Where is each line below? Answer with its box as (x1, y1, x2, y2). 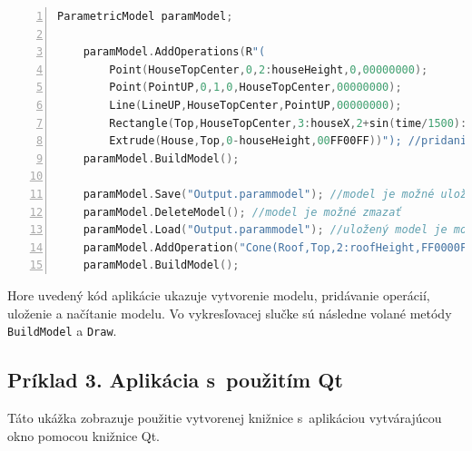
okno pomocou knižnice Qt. (7, 426, 161, 445)
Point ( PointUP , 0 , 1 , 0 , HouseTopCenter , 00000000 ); (109, 81, 402, 94)
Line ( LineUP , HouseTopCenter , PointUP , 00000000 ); (109, 98, 402, 112)
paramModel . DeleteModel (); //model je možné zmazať (83, 205, 402, 219)
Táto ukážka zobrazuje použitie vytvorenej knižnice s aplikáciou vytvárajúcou (7, 407, 442, 426)
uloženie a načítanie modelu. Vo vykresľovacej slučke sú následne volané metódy (7, 303, 452, 322)
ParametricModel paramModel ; (57, 10, 233, 23)
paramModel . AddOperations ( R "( (83, 45, 266, 59)
